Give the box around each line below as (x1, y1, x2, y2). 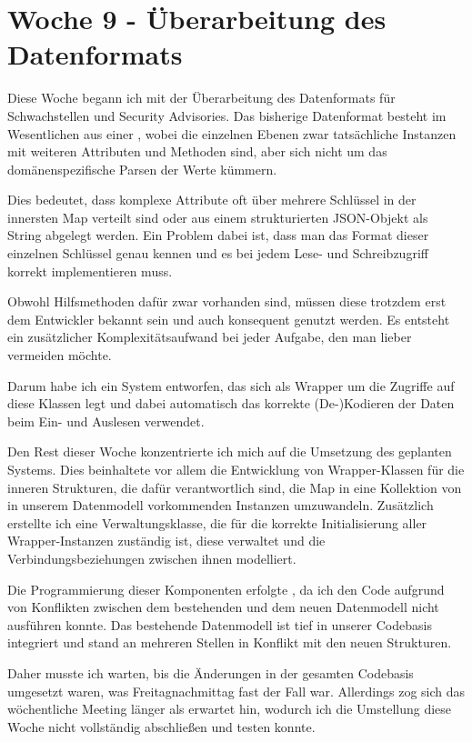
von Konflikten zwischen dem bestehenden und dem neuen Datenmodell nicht (7, 597, 439, 617)
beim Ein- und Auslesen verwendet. (7, 411, 205, 430)
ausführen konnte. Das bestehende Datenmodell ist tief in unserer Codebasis (7, 615, 432, 634)
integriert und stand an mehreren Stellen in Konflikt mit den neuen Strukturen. (7, 633, 452, 652)
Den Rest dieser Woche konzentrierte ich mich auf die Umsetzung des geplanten (7, 442, 452, 461)
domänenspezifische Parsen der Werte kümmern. (7, 159, 277, 178)
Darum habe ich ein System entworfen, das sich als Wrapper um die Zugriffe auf (7, 376, 455, 395)
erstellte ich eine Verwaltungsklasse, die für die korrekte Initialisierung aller (7, 513, 427, 532)
